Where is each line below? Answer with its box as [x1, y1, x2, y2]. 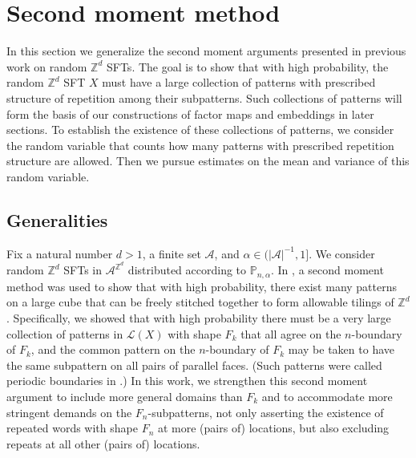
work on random [6, 58, 87, 75]
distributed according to [127, 261, 247, 278]
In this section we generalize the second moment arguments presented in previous [6, 43, 406, 59]
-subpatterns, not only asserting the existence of [147, 403, 384, 420]
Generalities [6, 207, 108, 232]
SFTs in [63, 261, 103, 278]
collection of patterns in [6, 325, 123, 342]
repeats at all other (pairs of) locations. [6, 435, 200, 452]
